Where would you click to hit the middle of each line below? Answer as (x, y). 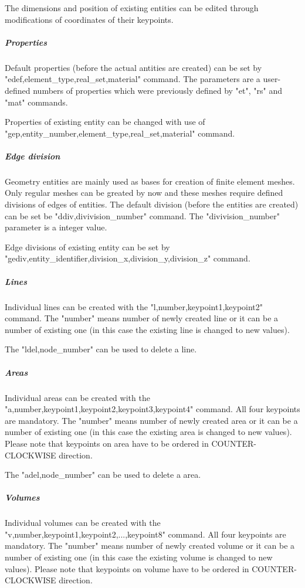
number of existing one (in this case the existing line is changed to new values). (147, 329)
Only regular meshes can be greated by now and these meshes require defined (144, 193)
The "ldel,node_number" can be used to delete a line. (101, 349)
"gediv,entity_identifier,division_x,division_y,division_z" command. (128, 258)
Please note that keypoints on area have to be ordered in (107, 443)
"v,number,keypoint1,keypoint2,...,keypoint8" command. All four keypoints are (145, 534)
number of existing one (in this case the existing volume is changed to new (139, 557)
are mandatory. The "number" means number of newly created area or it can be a (151, 420)
